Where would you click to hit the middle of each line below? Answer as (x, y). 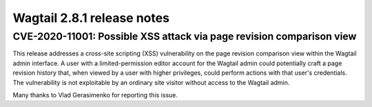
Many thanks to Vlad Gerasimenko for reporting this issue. (95, 95)
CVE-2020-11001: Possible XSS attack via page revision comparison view (185, 36)
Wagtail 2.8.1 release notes (91, 18)
